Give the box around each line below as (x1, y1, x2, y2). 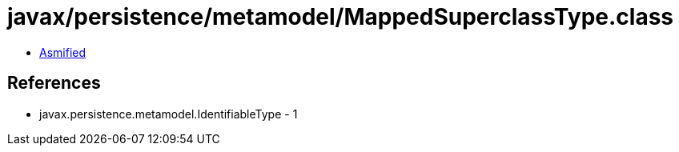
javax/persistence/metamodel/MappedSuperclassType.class (7, 3, 674, 30)
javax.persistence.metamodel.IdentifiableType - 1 (39, 106, 298, 121)
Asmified (39, 45, 86, 59)
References (7, 73, 101, 94)
